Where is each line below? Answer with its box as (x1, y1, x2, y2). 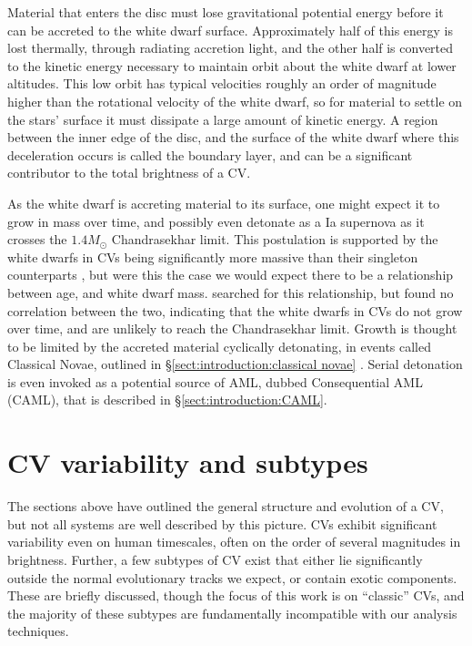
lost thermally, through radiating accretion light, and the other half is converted (7, 38, 454, 57)
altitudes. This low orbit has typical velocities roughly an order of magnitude (7, 74, 437, 93)
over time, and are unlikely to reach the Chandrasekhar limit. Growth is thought (7, 319, 457, 338)
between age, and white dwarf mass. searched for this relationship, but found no (7, 282, 454, 302)
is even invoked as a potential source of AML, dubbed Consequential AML (7, 372, 423, 391)
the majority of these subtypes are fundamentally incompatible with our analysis (7, 603, 457, 622)
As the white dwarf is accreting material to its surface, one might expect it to (7, 193, 440, 212)
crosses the (7, 230, 67, 249)
